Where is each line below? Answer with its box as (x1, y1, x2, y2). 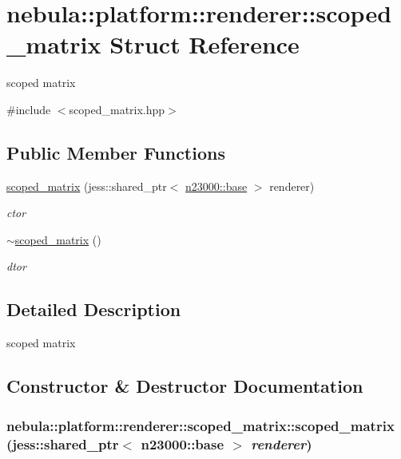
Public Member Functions (6, 140, 225, 164)
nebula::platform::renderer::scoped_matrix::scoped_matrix (6, 415, 395, 435)
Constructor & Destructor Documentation (6, 374, 363, 398)
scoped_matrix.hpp (69, 101, 165, 117)
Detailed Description (6, 297, 181, 322)
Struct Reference (109, 28, 300, 61)
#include (6, 101, 51, 117)
